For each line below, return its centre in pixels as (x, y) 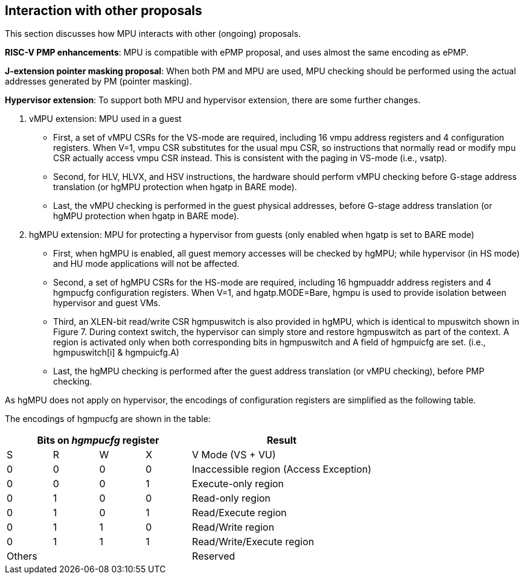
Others (22, 556)
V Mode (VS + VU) (234, 455)
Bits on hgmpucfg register (98, 440)
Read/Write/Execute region (253, 542)
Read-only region (232, 498)
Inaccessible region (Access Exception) (282, 469)
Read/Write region (233, 527)
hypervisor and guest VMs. (107, 303)
